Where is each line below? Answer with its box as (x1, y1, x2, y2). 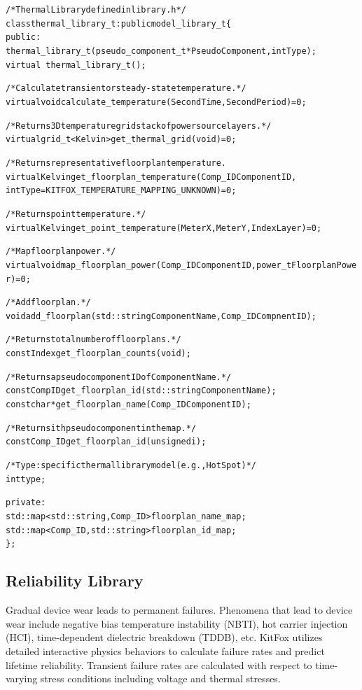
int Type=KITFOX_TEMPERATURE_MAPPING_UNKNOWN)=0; (6, 185, 237, 196)
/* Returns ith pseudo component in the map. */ (6, 423, 197, 433)
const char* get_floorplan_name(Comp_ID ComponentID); (6, 400, 251, 410)
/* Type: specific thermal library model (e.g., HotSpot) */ (6, 460, 257, 471)
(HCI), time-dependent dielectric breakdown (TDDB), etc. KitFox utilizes (6, 630, 323, 645)
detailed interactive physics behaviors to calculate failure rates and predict (6, 643, 325, 658)
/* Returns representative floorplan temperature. (6, 157, 227, 168)
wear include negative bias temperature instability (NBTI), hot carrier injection (6, 616, 348, 631)
